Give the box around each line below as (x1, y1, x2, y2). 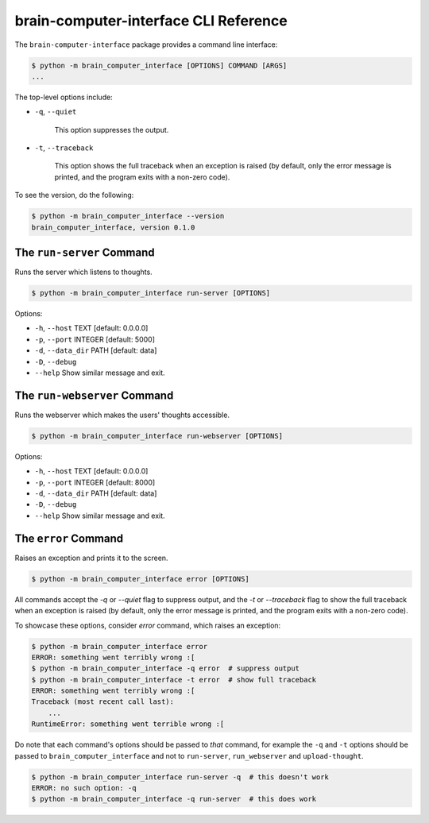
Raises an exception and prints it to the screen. (14, 553, 168, 562)
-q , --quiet (34, 107, 77, 117)
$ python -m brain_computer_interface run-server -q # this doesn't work (31, 772, 330, 782)
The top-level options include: (14, 92, 113, 102)
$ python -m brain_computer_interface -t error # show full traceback (31, 675, 317, 684)
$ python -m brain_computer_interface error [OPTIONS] (31, 574, 249, 583)
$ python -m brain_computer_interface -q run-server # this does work (31, 794, 317, 804)
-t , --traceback (34, 143, 94, 153)
